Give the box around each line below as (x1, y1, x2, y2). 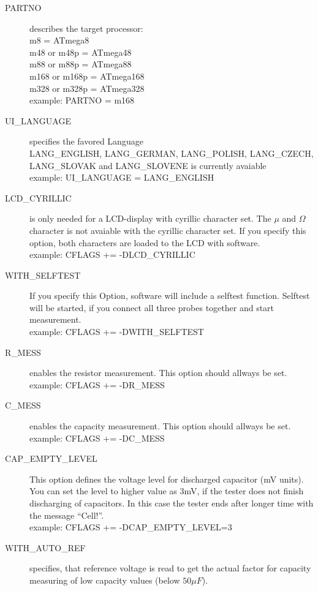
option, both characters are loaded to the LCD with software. (29, 236, 260, 249)
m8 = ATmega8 (29, 34, 89, 47)
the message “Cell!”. (29, 508, 104, 521)
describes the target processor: (29, 21, 143, 34)
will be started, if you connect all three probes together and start (29, 301, 274, 314)
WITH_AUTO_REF (5, 541, 86, 554)
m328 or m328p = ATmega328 (29, 81, 145, 94)
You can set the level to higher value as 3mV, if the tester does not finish (29, 484, 304, 497)
